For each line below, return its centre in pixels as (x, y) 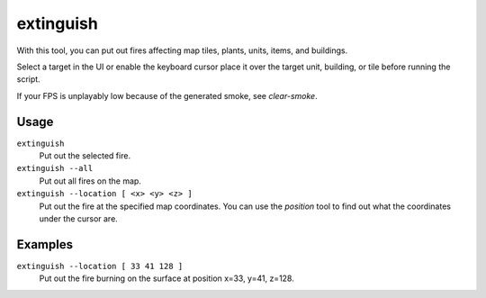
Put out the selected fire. (85, 156)
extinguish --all (55, 168)
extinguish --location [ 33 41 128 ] (100, 266)
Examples (45, 244)
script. (28, 79)
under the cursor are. (79, 218)
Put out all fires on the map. (90, 181)
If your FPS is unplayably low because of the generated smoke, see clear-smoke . (167, 95)
